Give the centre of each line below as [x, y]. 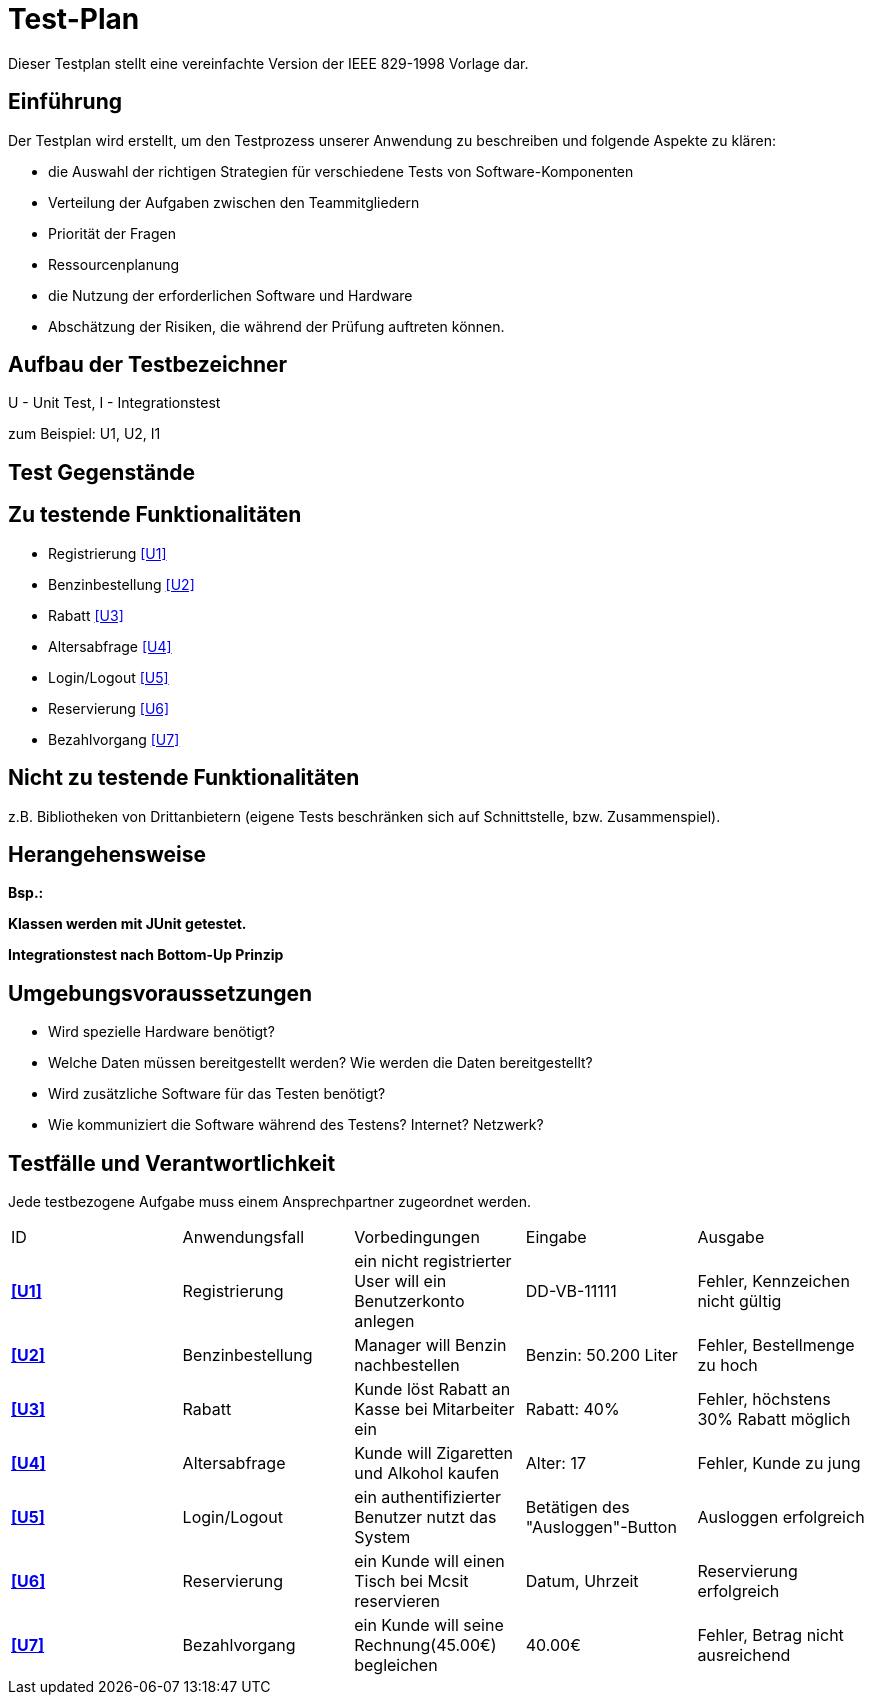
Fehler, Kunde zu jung [779, 1463]
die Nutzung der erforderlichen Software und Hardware [230, 295]
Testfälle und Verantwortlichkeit [172, 1163]
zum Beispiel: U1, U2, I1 [84, 434]
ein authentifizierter [427, 1497]
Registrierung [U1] [107, 553]
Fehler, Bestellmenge [776, 1345]
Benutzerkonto [409, 1301]
